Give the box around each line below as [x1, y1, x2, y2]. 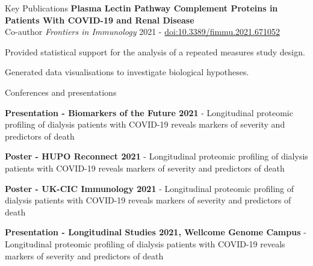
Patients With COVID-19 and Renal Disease [5, 13, 194, 26]
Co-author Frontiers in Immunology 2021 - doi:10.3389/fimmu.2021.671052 [5, 25, 280, 38]
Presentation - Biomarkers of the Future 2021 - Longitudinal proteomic [5, 106, 293, 119]
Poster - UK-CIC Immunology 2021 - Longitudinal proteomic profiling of [5, 182, 294, 194]
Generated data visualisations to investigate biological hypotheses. [5, 66, 249, 78]
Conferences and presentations [5, 85, 117, 98]
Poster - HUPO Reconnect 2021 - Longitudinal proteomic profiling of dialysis [5, 150, 308, 162]
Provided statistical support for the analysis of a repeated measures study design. [5, 45, 305, 58]
